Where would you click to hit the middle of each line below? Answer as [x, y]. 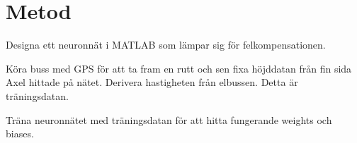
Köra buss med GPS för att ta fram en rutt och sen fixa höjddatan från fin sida [179, 68]
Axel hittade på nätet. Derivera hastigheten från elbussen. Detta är [152, 82]
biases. [20, 133]
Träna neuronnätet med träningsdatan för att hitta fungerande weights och [169, 119]
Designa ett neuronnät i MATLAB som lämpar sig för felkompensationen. [166, 45]
